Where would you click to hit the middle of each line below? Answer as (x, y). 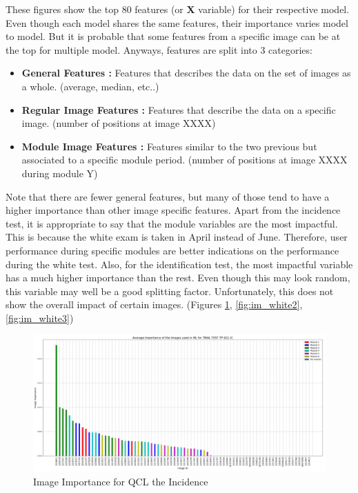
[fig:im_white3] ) (40, 318)
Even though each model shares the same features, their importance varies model (177, 22)
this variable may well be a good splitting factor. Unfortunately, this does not (170, 291)
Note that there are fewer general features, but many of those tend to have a (168, 196)
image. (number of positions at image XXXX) (119, 123)
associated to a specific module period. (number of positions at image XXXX (185, 160)
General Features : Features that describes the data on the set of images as (186, 73)
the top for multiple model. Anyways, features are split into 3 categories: (159, 49)
